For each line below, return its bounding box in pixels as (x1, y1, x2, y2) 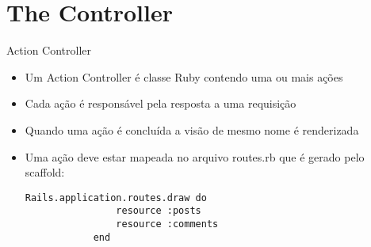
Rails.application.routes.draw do (25, 192, 207, 203)
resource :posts (116, 205, 201, 217)
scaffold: (25, 164, 65, 180)
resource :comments (116, 218, 219, 230)
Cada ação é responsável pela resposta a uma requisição (25, 95, 296, 112)
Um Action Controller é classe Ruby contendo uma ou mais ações (25, 68, 343, 85)
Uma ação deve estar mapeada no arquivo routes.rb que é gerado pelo (25, 148, 365, 165)
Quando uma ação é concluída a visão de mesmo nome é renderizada (25, 121, 359, 138)
